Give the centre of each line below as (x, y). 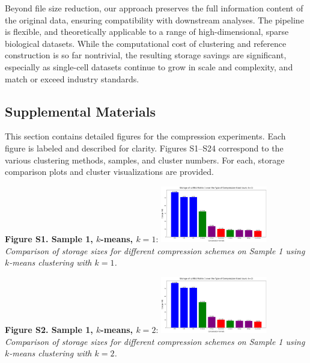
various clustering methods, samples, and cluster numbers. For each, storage (145, 160)
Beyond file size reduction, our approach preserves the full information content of (154, 8)
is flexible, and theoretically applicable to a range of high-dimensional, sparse (147, 32)
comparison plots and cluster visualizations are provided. (109, 172)
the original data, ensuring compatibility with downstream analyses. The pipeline (154, 20)
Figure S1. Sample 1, (49, 239)
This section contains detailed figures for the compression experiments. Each (145, 136)
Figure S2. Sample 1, (49, 330)
